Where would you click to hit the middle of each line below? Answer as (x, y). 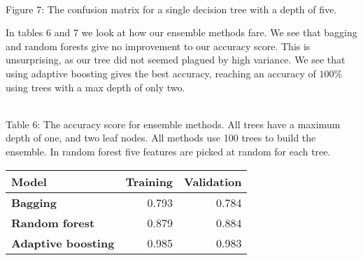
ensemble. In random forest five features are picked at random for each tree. (168, 151)
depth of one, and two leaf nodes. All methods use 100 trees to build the (161, 138)
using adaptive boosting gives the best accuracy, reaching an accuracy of (161, 73)
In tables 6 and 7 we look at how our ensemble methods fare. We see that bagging (181, 32)
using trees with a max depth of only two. (95, 87)
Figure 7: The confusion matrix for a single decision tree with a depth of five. (171, 9)
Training (149, 181)
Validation (213, 181)
